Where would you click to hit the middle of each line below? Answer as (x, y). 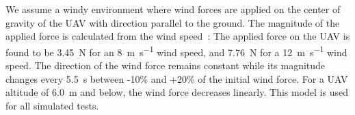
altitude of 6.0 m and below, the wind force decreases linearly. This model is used (177, 92)
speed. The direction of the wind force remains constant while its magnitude (166, 65)
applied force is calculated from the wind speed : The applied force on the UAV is (178, 36)
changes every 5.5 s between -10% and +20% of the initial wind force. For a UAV (177, 78)
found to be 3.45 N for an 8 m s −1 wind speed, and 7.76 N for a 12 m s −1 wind (176, 51)
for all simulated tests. (52, 105)
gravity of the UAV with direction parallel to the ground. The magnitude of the (173, 22)
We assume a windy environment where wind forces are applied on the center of (173, 9)
